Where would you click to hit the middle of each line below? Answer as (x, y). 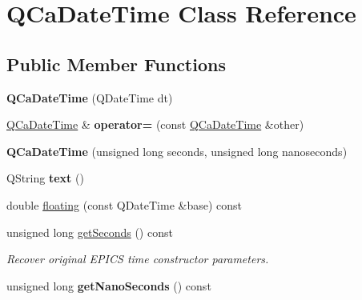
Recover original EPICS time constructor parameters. (138, 259)
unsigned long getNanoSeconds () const (109, 285)
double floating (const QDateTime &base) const (125, 204)
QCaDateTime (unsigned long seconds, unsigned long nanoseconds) (177, 151)
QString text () (45, 178)
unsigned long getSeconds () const (90, 232)
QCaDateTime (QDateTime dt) (90, 97)
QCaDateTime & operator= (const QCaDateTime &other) (155, 124)
